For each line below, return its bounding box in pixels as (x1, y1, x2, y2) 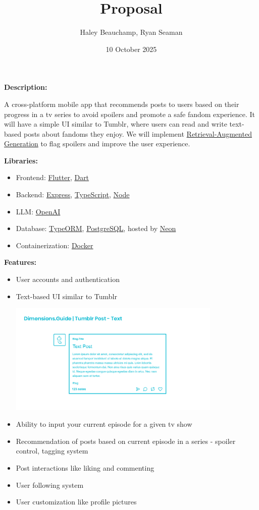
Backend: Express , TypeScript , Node (16, 189, 130, 200)
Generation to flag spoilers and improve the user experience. (4, 138, 190, 149)
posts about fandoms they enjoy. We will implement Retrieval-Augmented (23, 128, 252, 139)
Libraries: (4, 155, 38, 165)
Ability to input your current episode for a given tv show (16, 419, 192, 429)
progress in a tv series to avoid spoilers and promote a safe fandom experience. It (4, 108, 255, 119)
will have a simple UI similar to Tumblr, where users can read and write (4, 119, 227, 129)
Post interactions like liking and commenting (16, 463, 154, 473)
